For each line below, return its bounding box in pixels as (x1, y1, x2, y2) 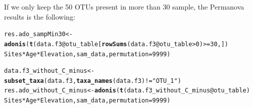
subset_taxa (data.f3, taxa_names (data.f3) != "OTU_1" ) (4, 77, 181, 84)
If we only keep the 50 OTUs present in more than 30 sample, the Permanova (4, 2, 244, 12)
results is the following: (4, 11, 76, 22)
